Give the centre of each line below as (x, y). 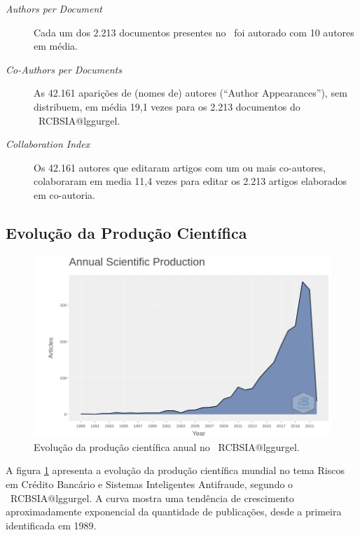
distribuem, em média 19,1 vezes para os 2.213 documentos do (167, 106)
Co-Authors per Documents (64, 69)
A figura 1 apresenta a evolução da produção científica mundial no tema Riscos (175, 470)
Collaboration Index (48, 144)
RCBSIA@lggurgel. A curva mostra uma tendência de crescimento (152, 498)
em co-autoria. (64, 194)
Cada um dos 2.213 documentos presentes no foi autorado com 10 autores (194, 32)
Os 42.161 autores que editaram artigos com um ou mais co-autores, (180, 167)
